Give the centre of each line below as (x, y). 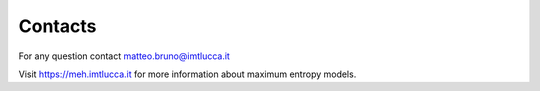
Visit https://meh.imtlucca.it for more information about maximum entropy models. (187, 74)
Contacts (57, 26)
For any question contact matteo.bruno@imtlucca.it (124, 56)
